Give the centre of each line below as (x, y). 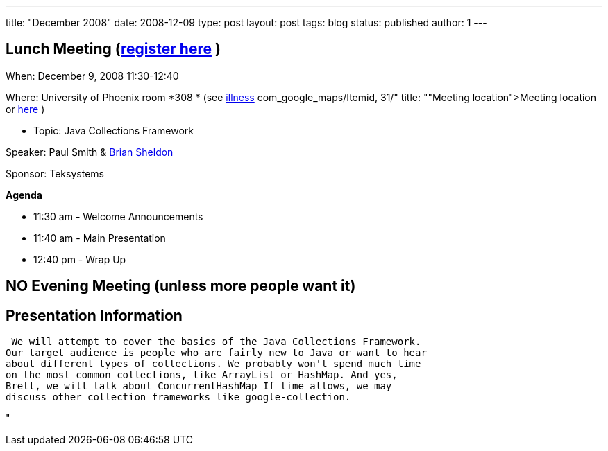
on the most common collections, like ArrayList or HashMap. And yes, (202, 375)
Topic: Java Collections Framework (113, 130)
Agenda (24, 195)
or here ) (25, 109)
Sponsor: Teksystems (55, 173)
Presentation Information (94, 315)
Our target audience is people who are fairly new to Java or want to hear (216, 353)
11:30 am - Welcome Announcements (118, 216)
